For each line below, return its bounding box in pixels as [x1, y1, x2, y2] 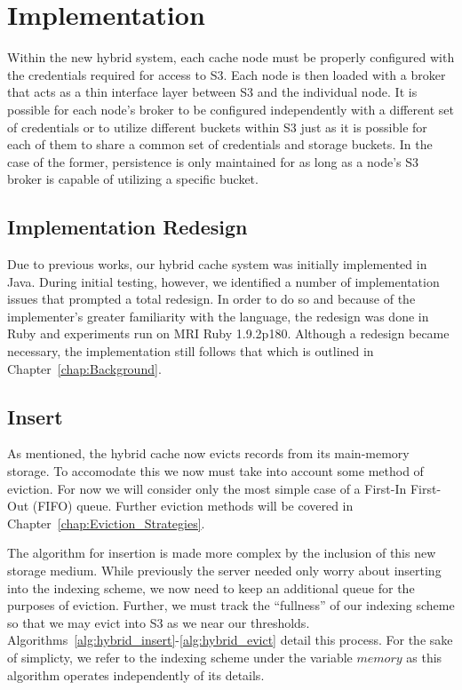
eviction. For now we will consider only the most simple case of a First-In [7, 479, 407, 497]
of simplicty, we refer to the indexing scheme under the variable [7, 647, 353, 666]
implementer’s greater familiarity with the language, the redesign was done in [7, 306, 429, 325]
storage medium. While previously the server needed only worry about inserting [7, 561, 442, 579]
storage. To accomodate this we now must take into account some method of [7, 462, 424, 480]
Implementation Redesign [7, 213, 248, 241]
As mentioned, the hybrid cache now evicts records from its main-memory [7, 444, 410, 463]
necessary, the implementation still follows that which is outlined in [7, 342, 374, 361]
